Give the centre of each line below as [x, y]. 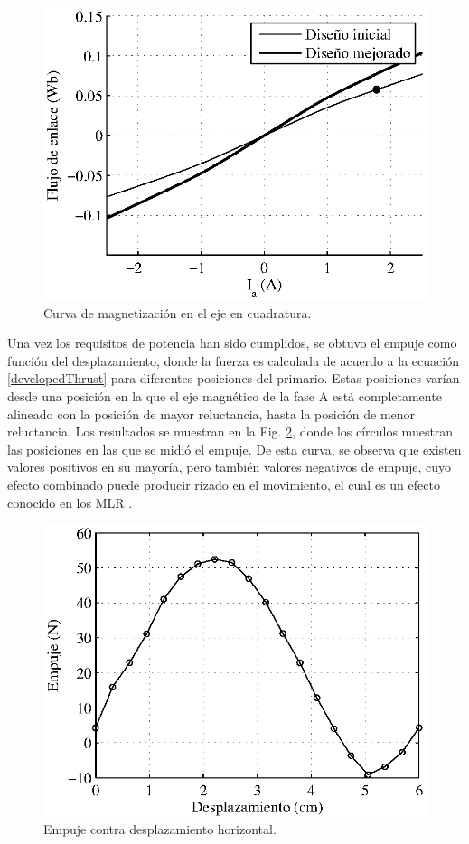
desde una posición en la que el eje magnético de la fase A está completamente [225, 395]
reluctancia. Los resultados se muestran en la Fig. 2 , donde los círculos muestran [230, 431]
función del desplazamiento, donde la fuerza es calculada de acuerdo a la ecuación [233, 360]
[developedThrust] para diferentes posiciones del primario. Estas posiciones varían [234, 378]
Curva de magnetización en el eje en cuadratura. [178, 312]
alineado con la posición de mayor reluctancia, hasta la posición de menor [211, 413]
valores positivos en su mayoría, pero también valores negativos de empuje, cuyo [229, 467]
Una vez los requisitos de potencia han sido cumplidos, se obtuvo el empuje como [232, 343]
